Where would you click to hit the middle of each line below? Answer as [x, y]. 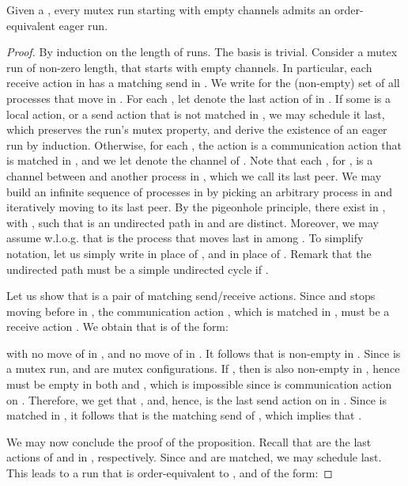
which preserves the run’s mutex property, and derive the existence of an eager [197, 129]
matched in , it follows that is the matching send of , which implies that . [184, 415]
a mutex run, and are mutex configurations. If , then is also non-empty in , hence [203, 368]
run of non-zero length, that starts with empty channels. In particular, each [189, 67]
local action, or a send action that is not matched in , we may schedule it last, [196, 114]
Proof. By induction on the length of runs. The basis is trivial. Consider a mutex [202, 52]
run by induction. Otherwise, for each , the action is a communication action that [204, 144]
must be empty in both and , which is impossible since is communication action [199, 384]
